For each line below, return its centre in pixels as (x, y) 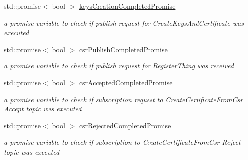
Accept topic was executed (43, 109)
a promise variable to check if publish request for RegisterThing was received (119, 66)
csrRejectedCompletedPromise (125, 125)
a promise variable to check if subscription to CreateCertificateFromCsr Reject (122, 142)
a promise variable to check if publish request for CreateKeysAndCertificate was (124, 23)
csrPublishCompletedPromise (123, 49)
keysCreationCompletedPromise (127, 6)
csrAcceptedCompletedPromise (126, 82)
